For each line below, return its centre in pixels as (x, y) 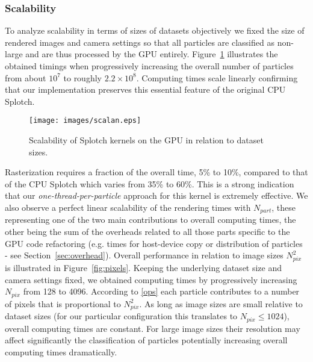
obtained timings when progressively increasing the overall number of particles (149, 66)
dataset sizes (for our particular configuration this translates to (121, 316)
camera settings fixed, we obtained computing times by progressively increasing (151, 279)
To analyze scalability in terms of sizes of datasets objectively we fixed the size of (155, 30)
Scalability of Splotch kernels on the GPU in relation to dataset (146, 140)
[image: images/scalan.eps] (85, 121)
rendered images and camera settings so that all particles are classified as (140, 42)
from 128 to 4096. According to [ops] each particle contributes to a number (161, 291)
